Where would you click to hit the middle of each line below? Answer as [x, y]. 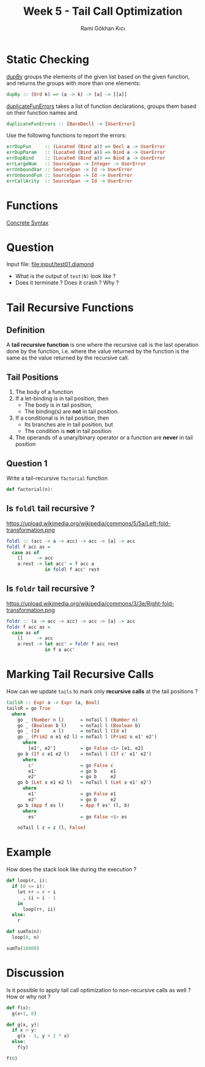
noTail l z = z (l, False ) [52, 828]
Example [29, 853]
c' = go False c [71, 765]
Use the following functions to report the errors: [66, 136]
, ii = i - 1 [39, 898]
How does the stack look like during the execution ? [71, 869]
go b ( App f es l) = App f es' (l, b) [74, 805]
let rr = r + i [37, 892]
